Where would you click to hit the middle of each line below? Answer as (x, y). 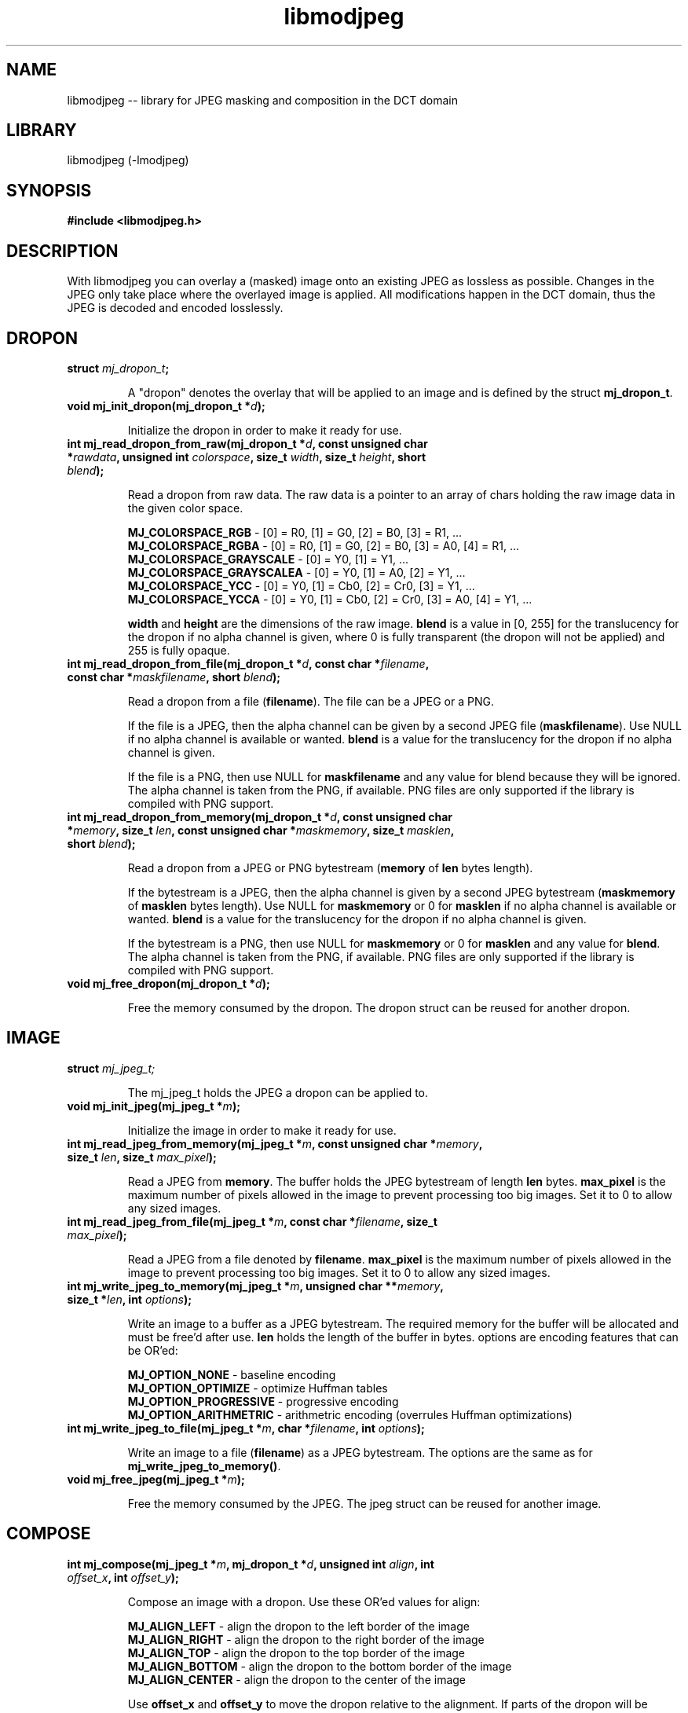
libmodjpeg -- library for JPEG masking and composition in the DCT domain (262, 100)
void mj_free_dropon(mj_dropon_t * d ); (168, 983)
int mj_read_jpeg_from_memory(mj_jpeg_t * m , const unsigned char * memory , (275, 1143)
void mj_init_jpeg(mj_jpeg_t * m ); (154, 1106)
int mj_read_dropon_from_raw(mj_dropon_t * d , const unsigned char (247, 443)
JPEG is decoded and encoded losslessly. (175, 308)
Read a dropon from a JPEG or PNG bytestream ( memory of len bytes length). (330, 868)
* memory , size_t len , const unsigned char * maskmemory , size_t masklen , (261, 830)
